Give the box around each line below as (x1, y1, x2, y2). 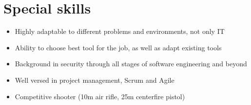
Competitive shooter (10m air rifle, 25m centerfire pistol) (15, 91, 185, 101)
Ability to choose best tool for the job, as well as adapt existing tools (15, 42, 222, 52)
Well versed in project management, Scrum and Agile (15, 75, 174, 85)
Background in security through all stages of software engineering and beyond (15, 59, 247, 69)
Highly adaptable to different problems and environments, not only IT (15, 26, 225, 36)
